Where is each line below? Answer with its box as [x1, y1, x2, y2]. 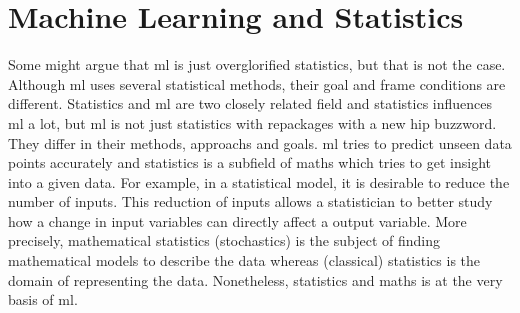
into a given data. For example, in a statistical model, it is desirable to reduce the [8, 171, 510, 192]
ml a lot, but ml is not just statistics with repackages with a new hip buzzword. [8, 112, 497, 133]
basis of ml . [8, 289, 78, 310]
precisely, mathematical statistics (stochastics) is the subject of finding [8, 230, 440, 251]
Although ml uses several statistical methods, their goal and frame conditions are [8, 73, 506, 94]
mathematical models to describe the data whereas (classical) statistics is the [8, 250, 481, 271]
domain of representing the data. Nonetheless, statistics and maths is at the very [8, 269, 503, 290]
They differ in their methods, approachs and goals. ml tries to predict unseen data [8, 132, 512, 153]
